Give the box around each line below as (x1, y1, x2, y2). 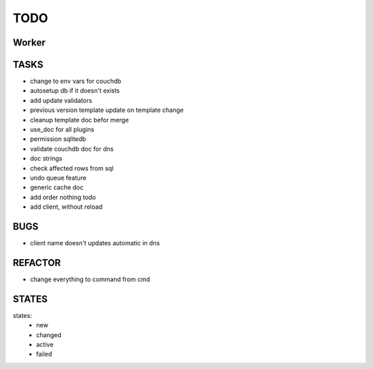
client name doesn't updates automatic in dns (30, 239, 160, 247)
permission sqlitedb (30, 135, 86, 143)
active (36, 341, 54, 349)
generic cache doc (30, 183, 84, 191)
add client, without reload (30, 202, 103, 211)
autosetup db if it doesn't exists (30, 86, 120, 95)
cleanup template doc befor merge (30, 115, 129, 124)
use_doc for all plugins (30, 125, 95, 134)
